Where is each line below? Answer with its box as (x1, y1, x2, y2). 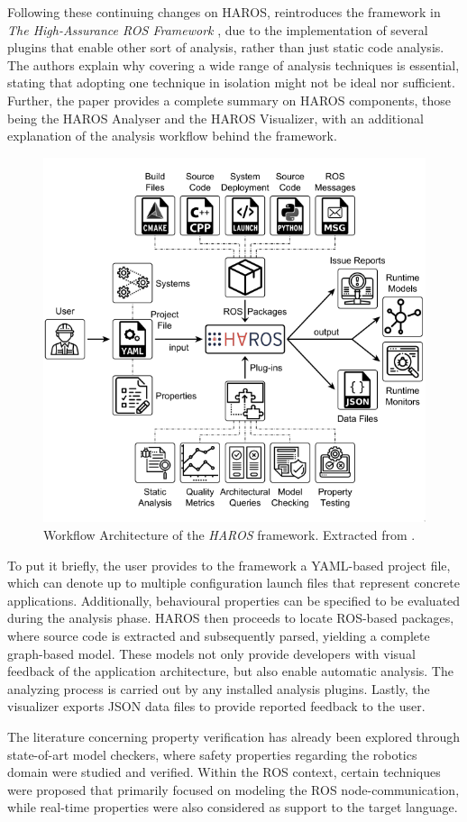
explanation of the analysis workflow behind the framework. (7, 126, 337, 145)
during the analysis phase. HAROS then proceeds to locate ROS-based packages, (7, 608, 454, 627)
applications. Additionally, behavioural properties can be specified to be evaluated (7, 590, 461, 609)
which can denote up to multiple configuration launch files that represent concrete (7, 573, 460, 592)
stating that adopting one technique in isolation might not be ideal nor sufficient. (7, 73, 455, 92)
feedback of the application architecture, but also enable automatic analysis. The (7, 662, 453, 680)
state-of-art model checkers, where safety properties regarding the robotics (7, 744, 417, 763)
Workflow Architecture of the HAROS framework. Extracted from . (43, 525, 416, 543)
